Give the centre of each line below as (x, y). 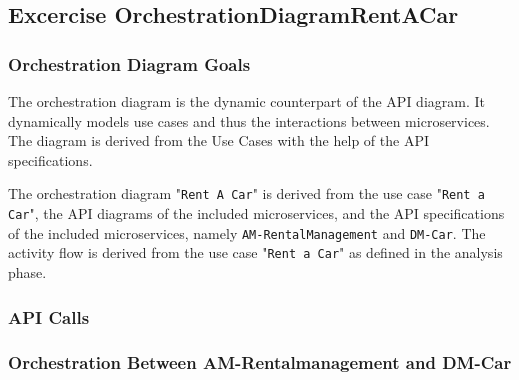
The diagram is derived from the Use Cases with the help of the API (218, 140)
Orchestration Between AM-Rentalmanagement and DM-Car (260, 362)
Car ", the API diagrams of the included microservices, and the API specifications (256, 213)
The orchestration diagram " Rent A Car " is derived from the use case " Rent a (246, 193)
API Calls (49, 316)
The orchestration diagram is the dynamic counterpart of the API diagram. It (246, 101)
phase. (27, 272)
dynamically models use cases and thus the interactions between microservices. (249, 120)
